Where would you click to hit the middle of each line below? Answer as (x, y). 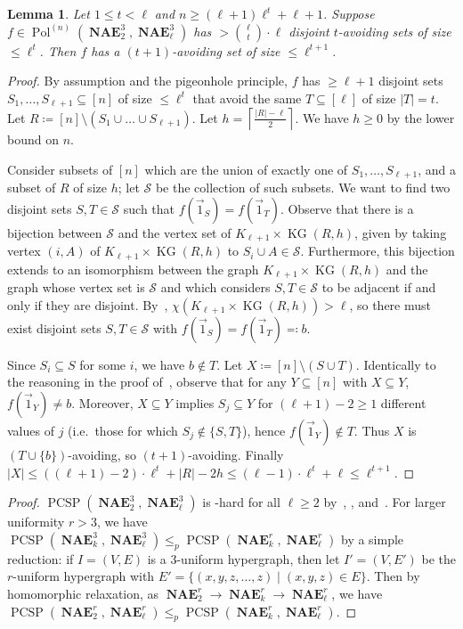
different (403, 403)
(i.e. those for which (123, 431)
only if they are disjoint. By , (88, 304)
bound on (33, 139)
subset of (32, 188)
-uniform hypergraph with (84, 576)
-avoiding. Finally (236, 455)
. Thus (372, 431)
